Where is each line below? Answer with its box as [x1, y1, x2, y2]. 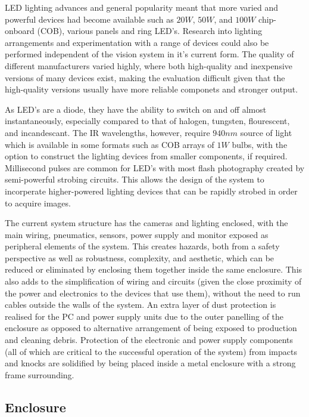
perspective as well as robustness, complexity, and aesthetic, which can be [5, 251, 274, 264]
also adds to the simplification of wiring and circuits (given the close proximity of [5, 275, 302, 288]
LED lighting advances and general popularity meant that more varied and [5, 1, 278, 13]
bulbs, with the [232, 138, 288, 150]
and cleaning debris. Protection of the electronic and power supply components [5, 333, 293, 346]
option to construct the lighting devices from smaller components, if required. [5, 150, 288, 162]
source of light [240, 126, 292, 138]
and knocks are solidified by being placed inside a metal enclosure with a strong [5, 357, 296, 369]
